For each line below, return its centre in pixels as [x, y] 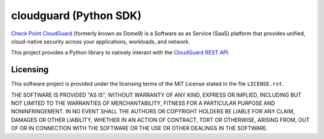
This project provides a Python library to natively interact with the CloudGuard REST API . [121, 52]
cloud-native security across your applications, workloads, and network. [100, 41]
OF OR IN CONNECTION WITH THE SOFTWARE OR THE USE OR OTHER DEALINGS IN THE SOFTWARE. [139, 128]
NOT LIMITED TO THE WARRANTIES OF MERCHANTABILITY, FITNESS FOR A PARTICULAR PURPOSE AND [143, 103]
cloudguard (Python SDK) [76, 16]
